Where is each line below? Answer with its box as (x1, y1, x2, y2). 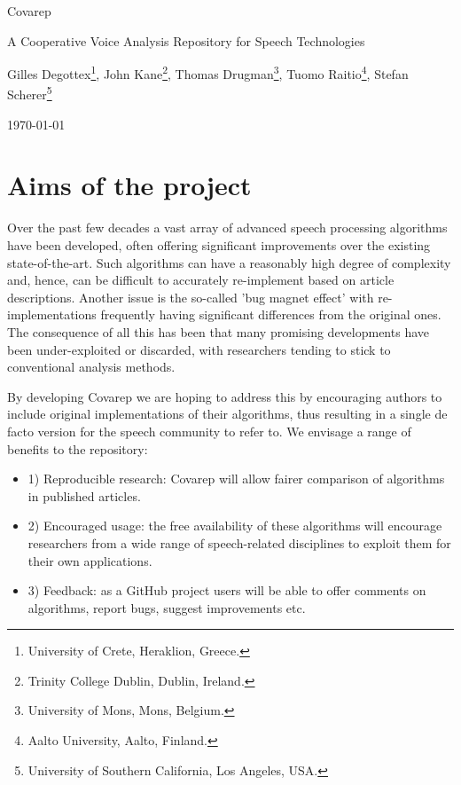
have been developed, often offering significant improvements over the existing (7, 236, 431, 254)
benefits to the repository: (7, 439, 148, 458)
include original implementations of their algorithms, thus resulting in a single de (7, 404, 448, 423)
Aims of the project (7, 167, 252, 203)
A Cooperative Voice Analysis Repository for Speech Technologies (7, 31, 365, 50)
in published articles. (27, 486, 141, 505)
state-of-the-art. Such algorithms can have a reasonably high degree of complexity (7, 253, 451, 271)
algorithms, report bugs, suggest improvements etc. (27, 598, 306, 616)
